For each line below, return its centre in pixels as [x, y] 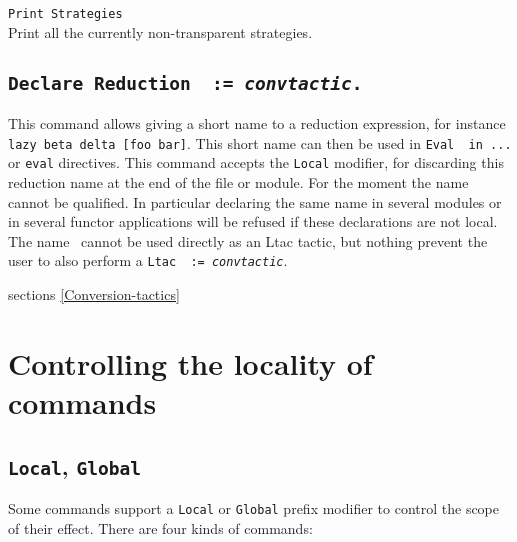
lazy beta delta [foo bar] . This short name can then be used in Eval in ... [260, 142]
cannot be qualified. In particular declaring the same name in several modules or [255, 201]
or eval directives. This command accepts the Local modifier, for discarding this [256, 162]
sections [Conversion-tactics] [94, 293]
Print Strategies [65, 14]
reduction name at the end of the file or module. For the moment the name [238, 181]
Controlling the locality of [190, 362]
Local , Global [74, 465]
